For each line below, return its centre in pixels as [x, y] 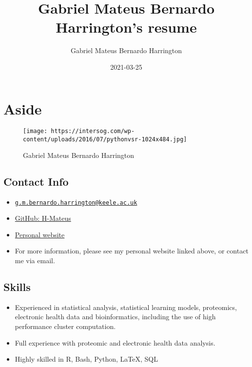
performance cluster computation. [65, 326]
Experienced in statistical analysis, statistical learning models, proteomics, [126, 307]
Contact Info [36, 181]
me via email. [35, 260]
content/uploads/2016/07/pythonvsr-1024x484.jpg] [105, 140]
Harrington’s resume [126, 27]
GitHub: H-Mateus [43, 218]
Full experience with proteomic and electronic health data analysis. [115, 342]
